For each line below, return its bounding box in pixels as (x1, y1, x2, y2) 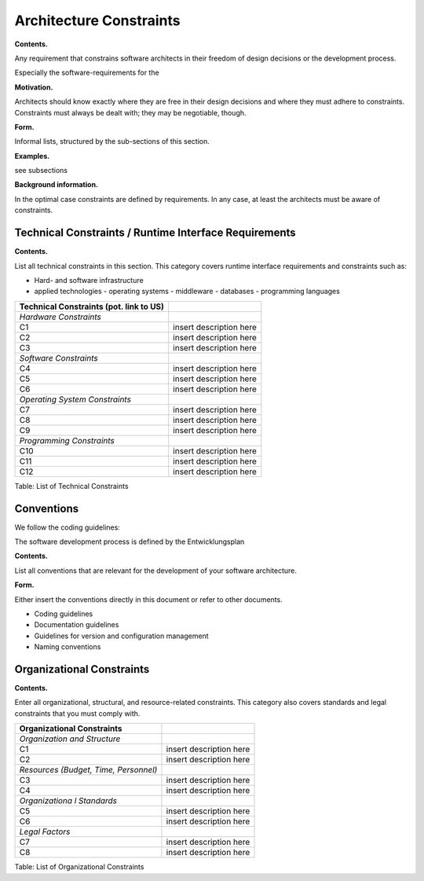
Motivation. (14, 83, 53, 92)
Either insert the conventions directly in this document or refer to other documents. (14, 594, 283, 604)
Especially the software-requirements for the (14, 68, 160, 78)
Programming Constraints (19, 435, 115, 446)
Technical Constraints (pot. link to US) (19, 301, 165, 312)
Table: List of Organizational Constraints (14, 862, 144, 872)
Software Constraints (19, 352, 98, 363)
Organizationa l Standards (19, 795, 118, 806)
